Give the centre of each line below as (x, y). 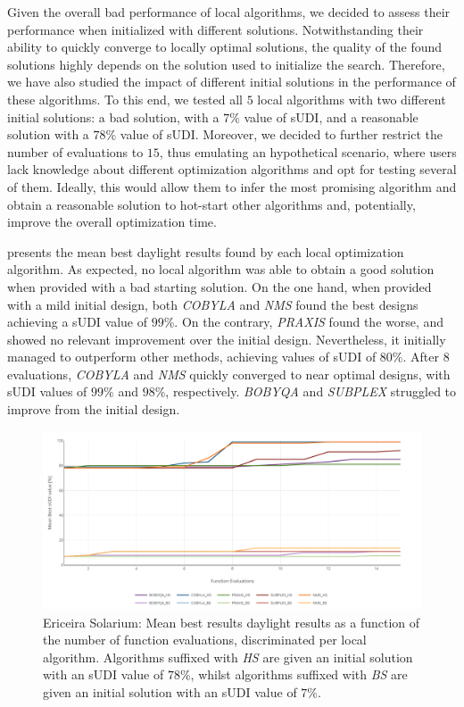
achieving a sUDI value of (77, 322)
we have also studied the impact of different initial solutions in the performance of (232, 82)
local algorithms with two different (352, 99)
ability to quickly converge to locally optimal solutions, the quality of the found (225, 47)
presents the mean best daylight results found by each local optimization (206, 251)
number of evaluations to (75, 151)
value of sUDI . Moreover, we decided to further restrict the (281, 134)
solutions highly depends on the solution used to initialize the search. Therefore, (226, 64)
